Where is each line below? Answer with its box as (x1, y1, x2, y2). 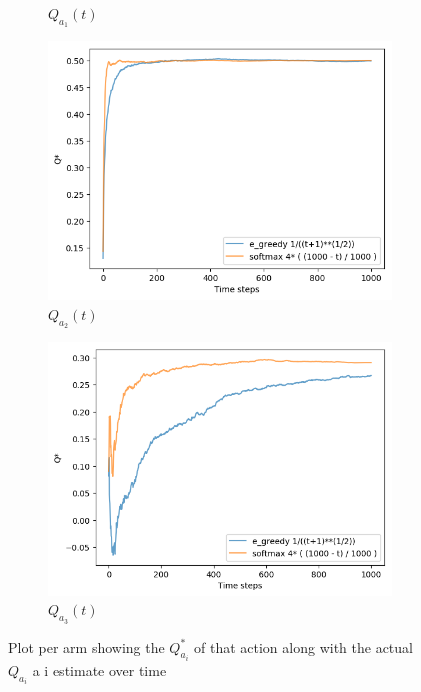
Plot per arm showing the (8, 636, 165, 657)
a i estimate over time (32, 660, 167, 681)
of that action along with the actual (194, 636, 413, 657)
